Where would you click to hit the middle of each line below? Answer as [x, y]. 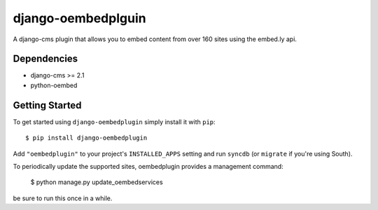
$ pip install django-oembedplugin [86, 138]
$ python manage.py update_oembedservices [97, 182]
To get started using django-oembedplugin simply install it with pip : [114, 121]
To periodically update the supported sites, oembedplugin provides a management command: [148, 166]
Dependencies [45, 59]
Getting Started [47, 105]
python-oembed [54, 85]
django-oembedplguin [79, 18]
